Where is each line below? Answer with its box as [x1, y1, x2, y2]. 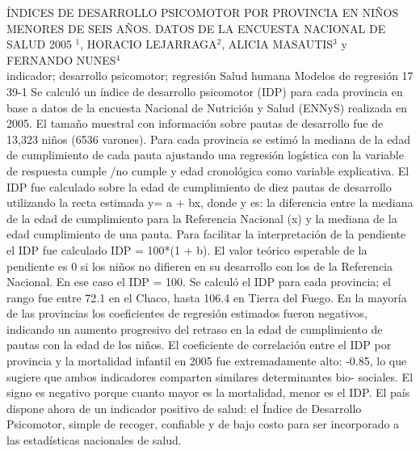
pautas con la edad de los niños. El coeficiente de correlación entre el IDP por [6, 336, 392, 353]
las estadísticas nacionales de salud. [6, 432, 182, 449]
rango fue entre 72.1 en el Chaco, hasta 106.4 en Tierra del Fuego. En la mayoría [6, 289, 407, 306]
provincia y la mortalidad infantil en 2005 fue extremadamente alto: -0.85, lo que [6, 352, 407, 369]
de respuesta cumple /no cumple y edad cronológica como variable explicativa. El [6, 162, 409, 179]
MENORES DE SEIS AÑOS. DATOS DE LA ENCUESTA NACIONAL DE [6, 19, 386, 36]
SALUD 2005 [6, 36, 72, 53]
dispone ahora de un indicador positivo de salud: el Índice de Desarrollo [6, 399, 362, 416]
